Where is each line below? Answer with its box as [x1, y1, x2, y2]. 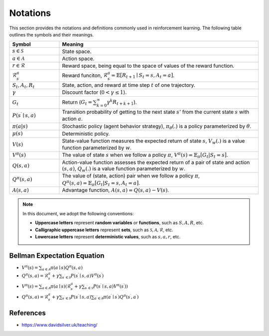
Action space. [62, 55, 95, 62]
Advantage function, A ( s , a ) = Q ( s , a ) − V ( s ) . [62, 187, 169, 193]
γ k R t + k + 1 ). [106, 98, 137, 107]
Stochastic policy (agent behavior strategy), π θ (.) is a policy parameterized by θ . [62, 123, 252, 131]
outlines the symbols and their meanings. [9, 31, 94, 37]
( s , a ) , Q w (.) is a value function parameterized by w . [62, 165, 185, 173]
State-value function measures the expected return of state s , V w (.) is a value [62, 137, 245, 145]
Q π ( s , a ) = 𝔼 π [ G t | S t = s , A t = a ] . [62, 178, 140, 187]
